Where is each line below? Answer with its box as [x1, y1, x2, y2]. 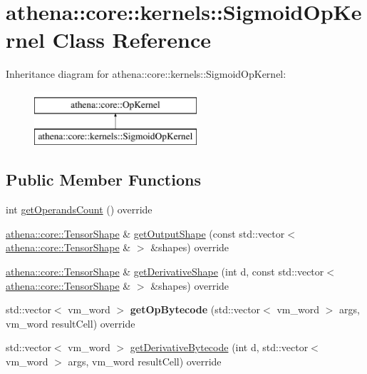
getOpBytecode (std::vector [130, 302, 261, 317]
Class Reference [52, 25, 212, 54]
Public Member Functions [6, 168, 201, 191]
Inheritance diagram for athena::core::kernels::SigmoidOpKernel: [6, 66, 286, 81]
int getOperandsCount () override [6, 202, 153, 217]
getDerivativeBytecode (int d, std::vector [130, 340, 309, 355]
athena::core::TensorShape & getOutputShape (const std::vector [6, 226, 285, 241]
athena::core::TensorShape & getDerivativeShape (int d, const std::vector [6, 264, 324, 279]
